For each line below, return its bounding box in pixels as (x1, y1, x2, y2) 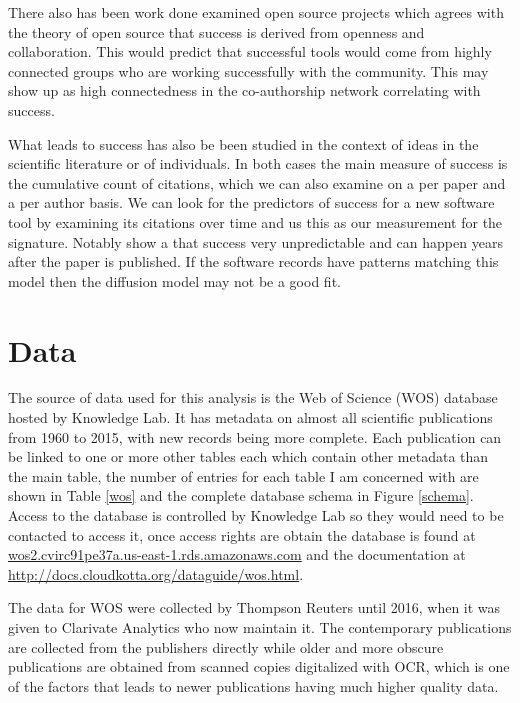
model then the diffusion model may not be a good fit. (8, 270, 341, 291)
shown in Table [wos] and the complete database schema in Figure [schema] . (8, 485, 474, 506)
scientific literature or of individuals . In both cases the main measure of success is (8, 153, 508, 174)
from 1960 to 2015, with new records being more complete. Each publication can (8, 426, 502, 447)
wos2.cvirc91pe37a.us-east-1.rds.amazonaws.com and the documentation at (8, 544, 466, 565)
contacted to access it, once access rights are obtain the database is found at (8, 524, 476, 545)
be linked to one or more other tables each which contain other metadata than (8, 446, 489, 467)
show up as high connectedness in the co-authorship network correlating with (8, 80, 481, 101)
